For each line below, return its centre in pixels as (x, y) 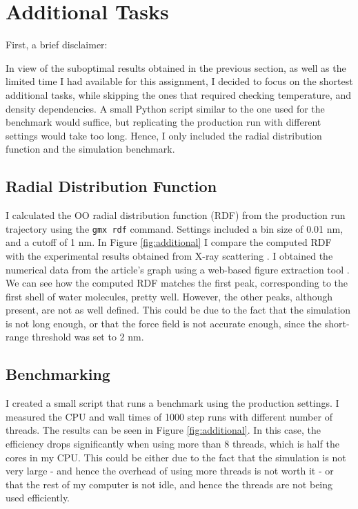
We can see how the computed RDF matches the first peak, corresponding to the (177, 283)
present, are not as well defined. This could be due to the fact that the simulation (178, 310)
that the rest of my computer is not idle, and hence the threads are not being (169, 484)
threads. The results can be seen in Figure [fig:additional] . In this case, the (163, 430)
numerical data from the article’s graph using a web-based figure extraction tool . (178, 269)
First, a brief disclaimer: (57, 45)
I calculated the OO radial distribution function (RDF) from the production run (176, 215)
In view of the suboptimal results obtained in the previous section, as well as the (176, 67)
